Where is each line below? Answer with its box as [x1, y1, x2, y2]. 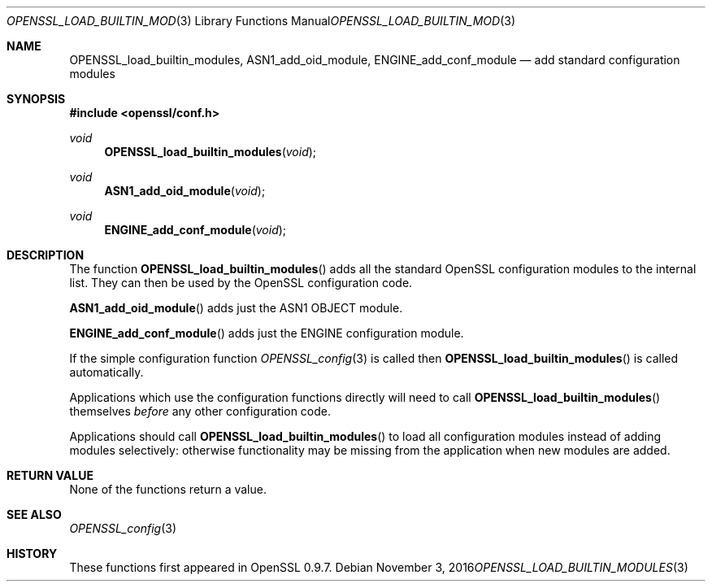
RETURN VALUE [7, 468, 93, 482]
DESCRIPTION [7, 248, 85, 262]
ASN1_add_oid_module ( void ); [104, 184, 266, 198]
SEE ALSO [7, 507, 62, 521]
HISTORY [7, 547, 58, 560]
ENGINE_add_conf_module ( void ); [104, 223, 287, 237]
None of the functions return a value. [69, 482, 267, 496]
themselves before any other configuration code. [69, 404, 332, 418]
